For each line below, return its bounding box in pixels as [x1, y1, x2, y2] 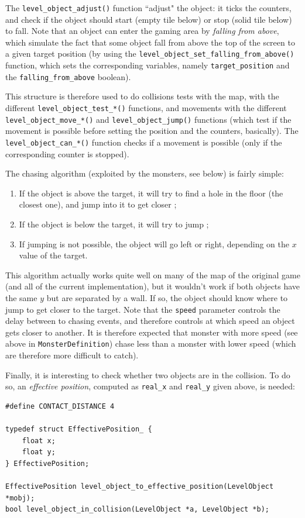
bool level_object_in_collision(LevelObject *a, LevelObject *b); [5, 505, 270, 514]
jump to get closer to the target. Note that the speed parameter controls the [5, 303, 280, 315]
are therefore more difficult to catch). [5, 349, 139, 361]
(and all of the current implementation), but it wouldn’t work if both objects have [5, 280, 300, 292]
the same [5, 291, 37, 303]
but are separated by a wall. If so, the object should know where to [46, 291, 288, 303]
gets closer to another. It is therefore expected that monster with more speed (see [5, 326, 298, 338]
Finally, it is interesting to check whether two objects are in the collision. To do [5, 368, 290, 381]
